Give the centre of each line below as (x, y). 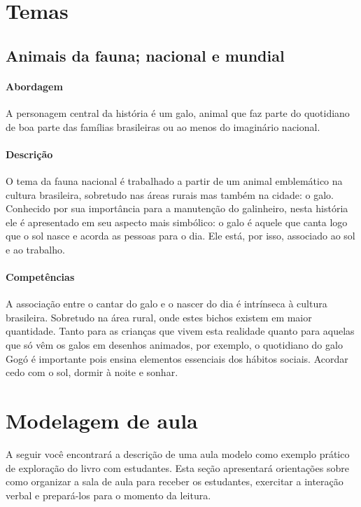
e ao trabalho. (35, 249)
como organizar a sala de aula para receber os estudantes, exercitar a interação (175, 481)
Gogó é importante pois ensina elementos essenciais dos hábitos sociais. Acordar (177, 358)
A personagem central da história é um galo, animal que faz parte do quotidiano (178, 112)
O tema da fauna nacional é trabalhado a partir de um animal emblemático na (174, 180)
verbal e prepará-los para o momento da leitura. (108, 495)
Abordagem (34, 86)
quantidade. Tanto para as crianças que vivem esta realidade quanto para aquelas (180, 331)
